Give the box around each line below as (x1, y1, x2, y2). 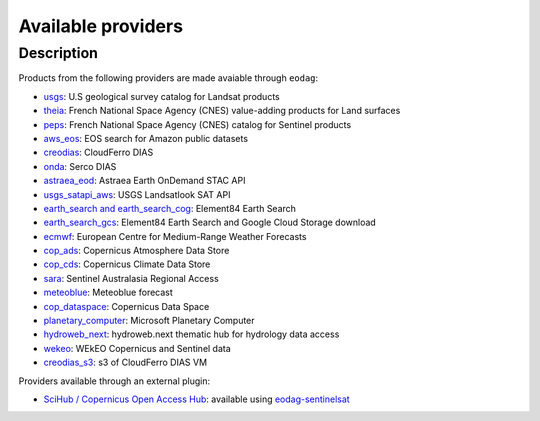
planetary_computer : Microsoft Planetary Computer (43, 315, 255, 327)
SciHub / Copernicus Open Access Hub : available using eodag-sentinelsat (43, 393, 350, 405)
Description (18, 44, 99, 62)
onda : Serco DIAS (43, 160, 117, 172)
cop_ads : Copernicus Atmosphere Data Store (43, 245, 230, 257)
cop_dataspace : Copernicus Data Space (43, 300, 210, 312)
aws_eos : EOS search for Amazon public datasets (43, 132, 249, 144)
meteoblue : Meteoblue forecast (43, 286, 174, 299)
